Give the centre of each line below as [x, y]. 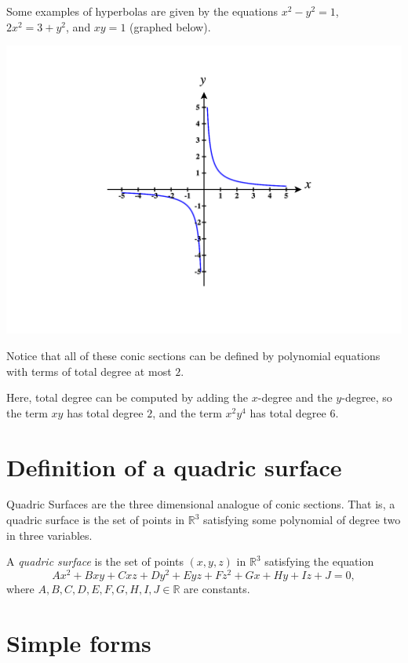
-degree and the [295, 397]
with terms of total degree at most [89, 371]
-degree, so [367, 397]
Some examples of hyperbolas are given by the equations [142, 11]
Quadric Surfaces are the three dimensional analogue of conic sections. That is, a [201, 504]
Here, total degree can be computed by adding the [127, 397]
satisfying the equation [319, 561]
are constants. [217, 588]
